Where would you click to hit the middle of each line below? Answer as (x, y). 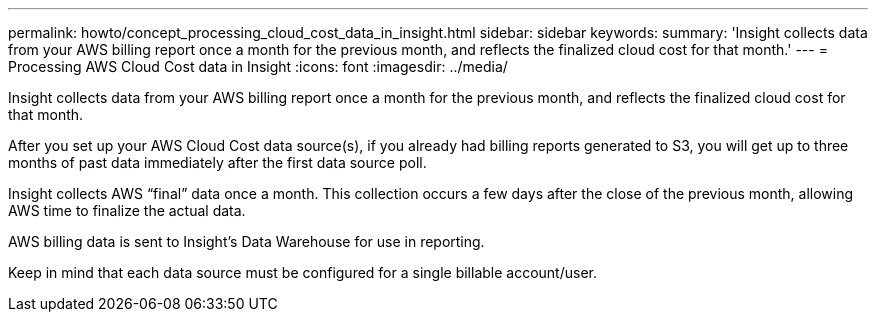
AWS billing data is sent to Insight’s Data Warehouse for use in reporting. (246, 241)
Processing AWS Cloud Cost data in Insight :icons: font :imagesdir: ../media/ (258, 66)
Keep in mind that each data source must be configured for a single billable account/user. (302, 272)
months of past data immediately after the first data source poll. (217, 162)
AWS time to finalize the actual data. (127, 210)
